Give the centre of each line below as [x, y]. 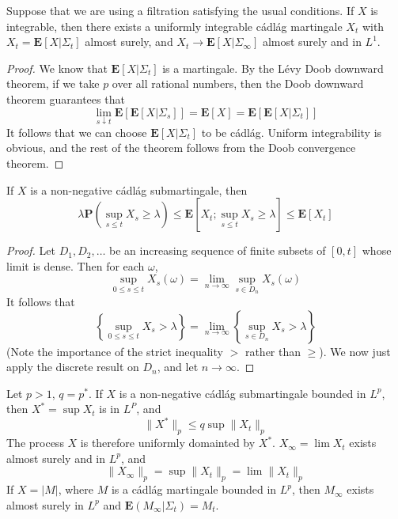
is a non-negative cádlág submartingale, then [139, 189]
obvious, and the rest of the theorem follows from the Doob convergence [181, 148]
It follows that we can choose [77, 132]
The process [35, 443]
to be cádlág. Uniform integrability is [292, 132]
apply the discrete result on [73, 367]
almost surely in [45, 504]
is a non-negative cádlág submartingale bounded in [243, 393]
